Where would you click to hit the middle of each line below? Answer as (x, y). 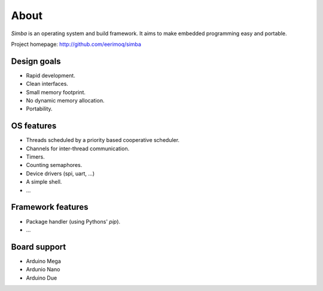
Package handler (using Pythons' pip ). (73, 221)
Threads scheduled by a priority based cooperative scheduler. (103, 140)
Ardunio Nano (43, 270)
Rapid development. (51, 75)
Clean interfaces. (47, 84)
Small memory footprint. (56, 92)
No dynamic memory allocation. (65, 101)
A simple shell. (44, 182)
